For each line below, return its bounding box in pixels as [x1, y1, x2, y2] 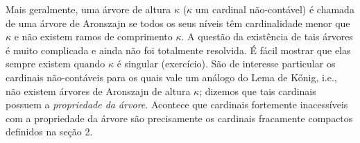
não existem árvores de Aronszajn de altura [6, 83, 191, 98]
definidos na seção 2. [6, 124, 93, 139]
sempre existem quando [6, 56, 105, 71]
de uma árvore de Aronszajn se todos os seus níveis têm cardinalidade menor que [6, 15, 350, 30]
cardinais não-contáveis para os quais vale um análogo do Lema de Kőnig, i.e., [6, 69, 337, 84]
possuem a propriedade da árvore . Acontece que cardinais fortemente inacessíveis [6, 97, 348, 112]
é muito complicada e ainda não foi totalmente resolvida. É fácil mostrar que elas [6, 42, 351, 57]
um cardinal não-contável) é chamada [195, 2, 354, 16]
